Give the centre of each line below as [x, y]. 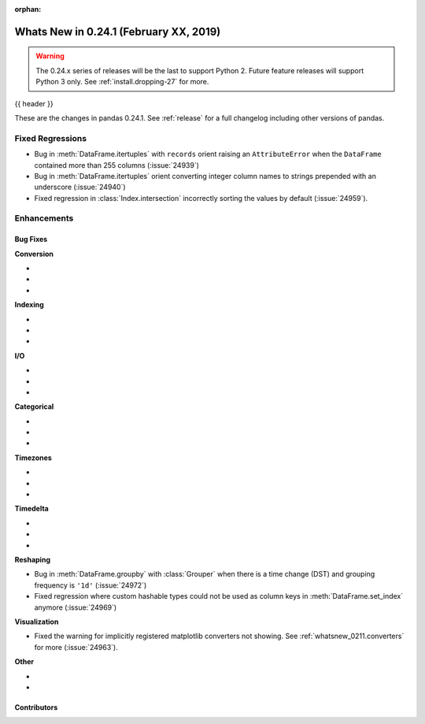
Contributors [36, 707]
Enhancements [44, 218]
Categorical [34, 407]
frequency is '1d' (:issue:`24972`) [91, 585]
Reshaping [33, 560]
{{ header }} [34, 103]
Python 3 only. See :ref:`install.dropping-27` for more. [122, 82]
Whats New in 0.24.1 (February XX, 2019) [118, 32]
